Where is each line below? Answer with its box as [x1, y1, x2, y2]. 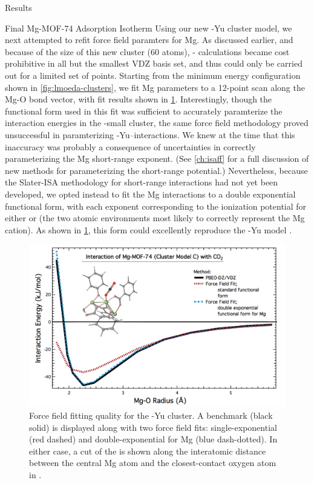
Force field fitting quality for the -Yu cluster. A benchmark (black [29, 409, 273, 422]
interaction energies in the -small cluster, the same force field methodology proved [5, 116, 309, 129]
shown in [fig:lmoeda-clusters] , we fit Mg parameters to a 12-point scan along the [5, 81, 305, 93]
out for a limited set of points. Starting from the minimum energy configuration [5, 68, 301, 81]
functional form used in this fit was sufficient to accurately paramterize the [5, 104, 283, 117]
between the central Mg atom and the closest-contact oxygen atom [29, 456, 276, 469]
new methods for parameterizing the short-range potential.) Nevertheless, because [5, 164, 308, 176]
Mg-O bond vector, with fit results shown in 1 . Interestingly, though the [5, 93, 272, 105]
